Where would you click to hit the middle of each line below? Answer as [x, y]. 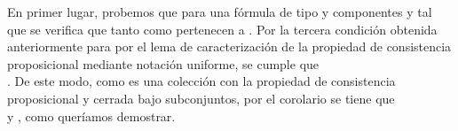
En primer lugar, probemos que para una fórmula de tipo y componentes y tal [220, 12]
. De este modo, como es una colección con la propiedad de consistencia [201, 81]
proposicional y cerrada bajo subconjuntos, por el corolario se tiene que [201, 98]
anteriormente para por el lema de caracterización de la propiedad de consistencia [229, 46]
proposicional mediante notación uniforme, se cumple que [163, 63]
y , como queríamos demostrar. [91, 116]
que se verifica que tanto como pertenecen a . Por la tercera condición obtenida [222, 29]
